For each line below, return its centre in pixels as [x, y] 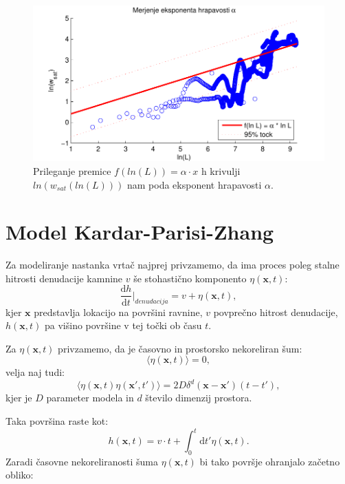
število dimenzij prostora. [199, 398]
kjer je [19, 398]
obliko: [20, 475]
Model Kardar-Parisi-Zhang [140, 232]
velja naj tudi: [35, 372]
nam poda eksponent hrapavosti [194, 184]
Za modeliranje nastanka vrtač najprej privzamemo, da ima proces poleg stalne [172, 265]
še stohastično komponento [190, 278]
